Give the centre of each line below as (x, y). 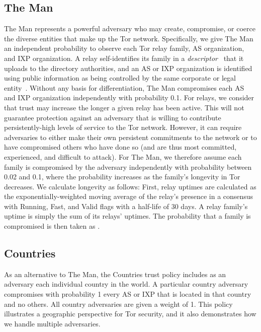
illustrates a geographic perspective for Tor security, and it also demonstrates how (130, 314)
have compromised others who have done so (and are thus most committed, (120, 147)
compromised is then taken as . (52, 226)
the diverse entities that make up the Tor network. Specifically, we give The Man (129, 38)
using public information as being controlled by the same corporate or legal (120, 78)
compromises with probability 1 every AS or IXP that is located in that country (128, 294)
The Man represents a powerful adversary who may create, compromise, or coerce (130, 28)
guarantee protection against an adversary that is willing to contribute (113, 117)
